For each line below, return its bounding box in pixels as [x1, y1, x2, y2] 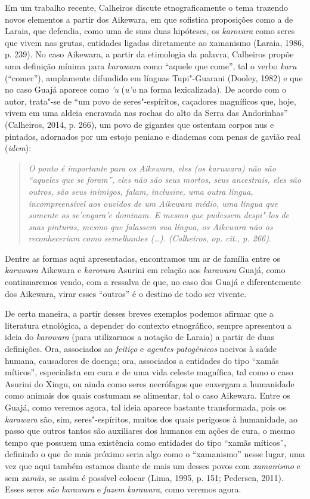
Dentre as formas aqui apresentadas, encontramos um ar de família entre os [5, 252, 281, 264]
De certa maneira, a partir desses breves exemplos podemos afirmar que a [5, 307, 274, 320]
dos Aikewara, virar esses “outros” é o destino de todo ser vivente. [5, 287, 247, 299]
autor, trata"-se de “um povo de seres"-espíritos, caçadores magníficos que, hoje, [5, 94, 296, 107]
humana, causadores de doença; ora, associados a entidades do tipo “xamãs [5, 354, 279, 366]
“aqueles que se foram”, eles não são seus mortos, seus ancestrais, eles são [28, 173, 302, 186]
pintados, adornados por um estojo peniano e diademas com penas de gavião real [5, 130, 300, 142]
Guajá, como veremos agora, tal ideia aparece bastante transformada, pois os [5, 401, 286, 413]
